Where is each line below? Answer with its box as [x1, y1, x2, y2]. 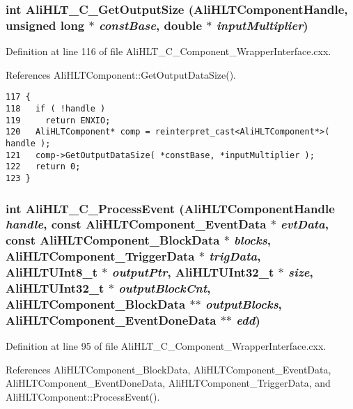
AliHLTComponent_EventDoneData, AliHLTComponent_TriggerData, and [6, 376, 331, 390]
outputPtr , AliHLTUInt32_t [111, 263, 274, 281]
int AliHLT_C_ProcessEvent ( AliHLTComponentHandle [6, 199, 335, 217]
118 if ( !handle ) [6, 103, 106, 114]
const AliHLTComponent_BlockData [6, 231, 220, 249]
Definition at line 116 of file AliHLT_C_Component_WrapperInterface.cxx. [6, 44, 331, 59]
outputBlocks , [205, 295, 282, 313]
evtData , [281, 215, 329, 233]
